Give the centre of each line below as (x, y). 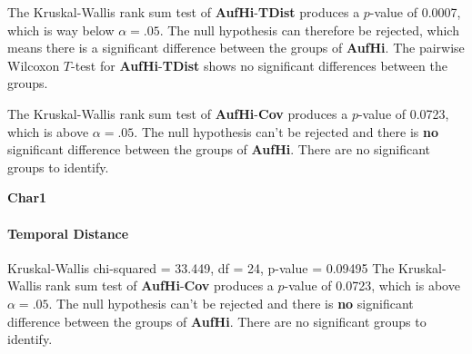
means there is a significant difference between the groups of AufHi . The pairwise (236, 48)
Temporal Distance (68, 233)
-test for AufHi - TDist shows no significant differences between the (259, 65)
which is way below (61, 29)
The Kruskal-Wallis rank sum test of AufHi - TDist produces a (184, 12)
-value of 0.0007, (415, 12)
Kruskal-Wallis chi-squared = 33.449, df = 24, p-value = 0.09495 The (201, 267)
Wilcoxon (34, 65)
